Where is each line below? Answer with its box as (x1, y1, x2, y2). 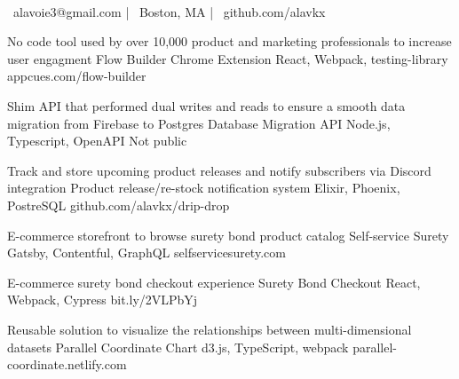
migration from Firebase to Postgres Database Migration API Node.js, (7, 114, 391, 132)
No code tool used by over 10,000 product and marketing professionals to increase (7, 32, 452, 51)
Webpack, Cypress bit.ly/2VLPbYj (7, 290, 198, 309)
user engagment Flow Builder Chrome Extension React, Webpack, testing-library (7, 49, 448, 67)
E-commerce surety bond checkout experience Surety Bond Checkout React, (7, 272, 421, 291)
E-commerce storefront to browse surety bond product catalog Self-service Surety (7, 225, 449, 244)
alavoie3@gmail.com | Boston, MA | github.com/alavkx (12, 2, 326, 20)
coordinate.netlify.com (7, 355, 127, 374)
